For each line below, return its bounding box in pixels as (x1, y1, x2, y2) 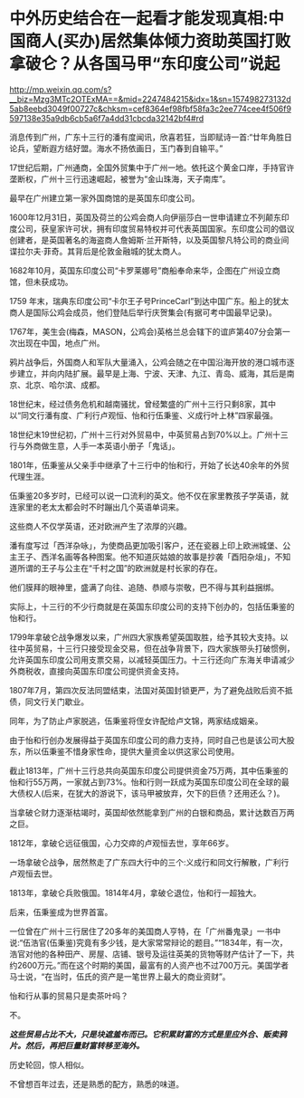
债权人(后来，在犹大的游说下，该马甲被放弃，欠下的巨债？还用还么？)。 (16, 788, 285, 798)
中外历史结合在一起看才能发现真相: (9, 8, 269, 29)
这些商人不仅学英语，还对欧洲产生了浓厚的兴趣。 (9, 520, 192, 531)
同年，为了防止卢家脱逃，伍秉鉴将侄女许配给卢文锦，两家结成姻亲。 (9, 715, 263, 726)
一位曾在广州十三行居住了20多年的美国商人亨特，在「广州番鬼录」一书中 (9, 925, 281, 937)
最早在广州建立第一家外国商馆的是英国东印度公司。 (9, 192, 200, 204)
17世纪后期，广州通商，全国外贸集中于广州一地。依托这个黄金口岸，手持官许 (9, 162, 295, 173)
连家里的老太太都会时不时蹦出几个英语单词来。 (9, 501, 184, 512)
